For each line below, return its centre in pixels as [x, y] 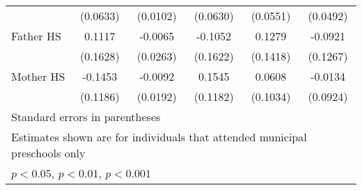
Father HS [36, 36]
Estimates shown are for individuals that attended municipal [159, 137]
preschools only [48, 153]
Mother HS [38, 76]
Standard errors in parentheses [86, 117]
